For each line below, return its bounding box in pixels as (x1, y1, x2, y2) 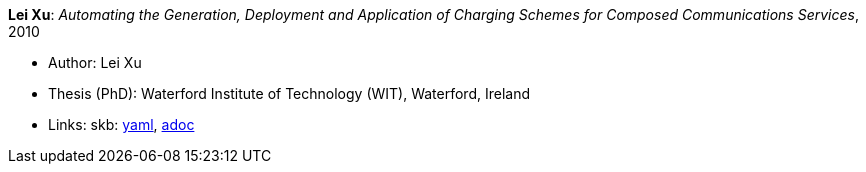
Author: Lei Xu (48, 54, 142, 71)
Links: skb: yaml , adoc (48, 116, 195, 133)
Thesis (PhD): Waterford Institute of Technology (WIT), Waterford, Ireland (48, 85, 530, 102)
